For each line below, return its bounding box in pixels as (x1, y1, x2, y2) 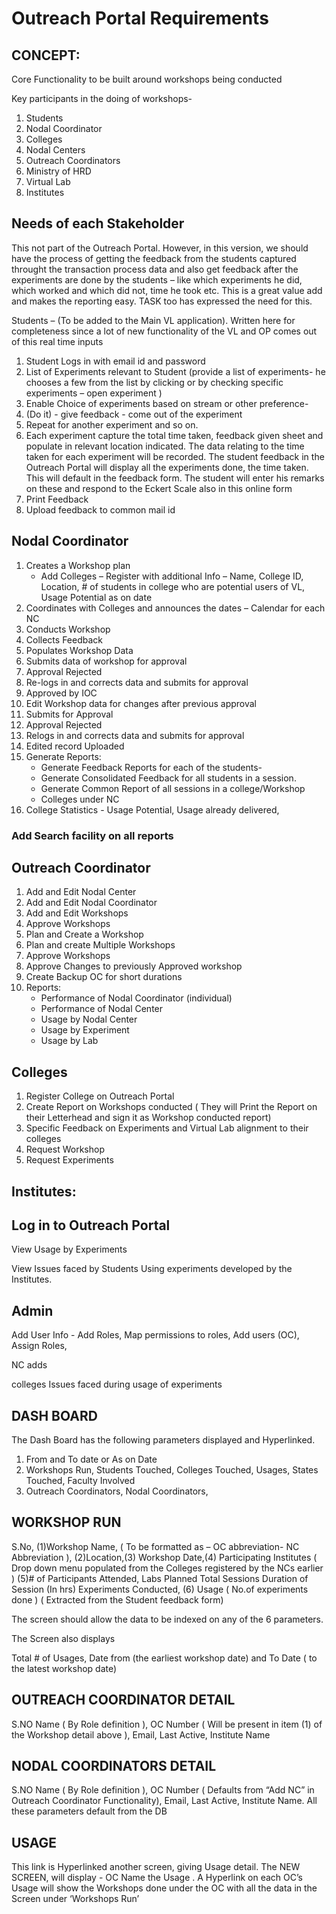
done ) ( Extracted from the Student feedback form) (11, 1593, 224, 1606)
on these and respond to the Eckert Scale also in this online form (25, 482, 293, 494)
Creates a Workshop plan (25, 559, 131, 571)
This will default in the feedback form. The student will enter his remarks (25, 472, 325, 484)
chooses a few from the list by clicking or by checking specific (25, 376, 284, 388)
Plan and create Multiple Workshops (25, 939, 176, 951)
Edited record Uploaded (25, 740, 125, 752)
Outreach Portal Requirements (11, 7, 269, 30)
